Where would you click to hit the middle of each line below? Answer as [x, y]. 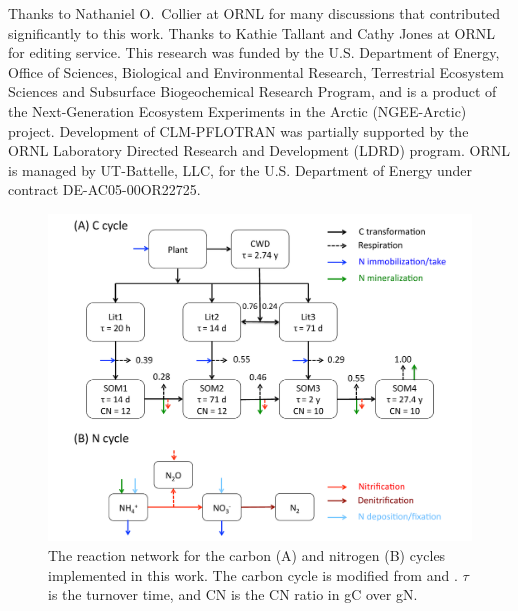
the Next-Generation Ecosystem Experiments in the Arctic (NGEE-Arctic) [237, 110]
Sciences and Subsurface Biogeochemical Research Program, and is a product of [252, 91]
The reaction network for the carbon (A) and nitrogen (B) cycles [247, 555]
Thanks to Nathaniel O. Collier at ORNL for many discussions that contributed [254, 13]
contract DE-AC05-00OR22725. [104, 189]
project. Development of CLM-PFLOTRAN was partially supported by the [238, 130]
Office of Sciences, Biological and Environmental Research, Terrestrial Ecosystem [256, 71]
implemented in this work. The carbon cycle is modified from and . [253, 574]
